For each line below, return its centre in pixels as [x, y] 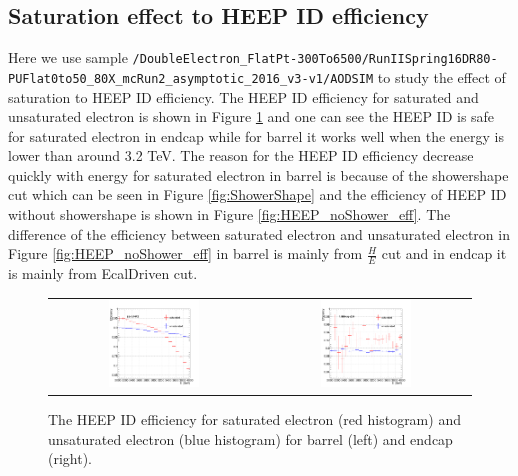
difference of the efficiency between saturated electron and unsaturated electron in [259, 233]
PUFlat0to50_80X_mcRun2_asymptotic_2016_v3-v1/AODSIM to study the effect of [257, 76]
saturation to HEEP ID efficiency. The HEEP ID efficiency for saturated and [243, 96]
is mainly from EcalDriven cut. [103, 273]
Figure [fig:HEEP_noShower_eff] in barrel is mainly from [185, 253]
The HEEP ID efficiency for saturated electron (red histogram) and [254, 418]
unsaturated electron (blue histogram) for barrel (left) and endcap [250, 438]
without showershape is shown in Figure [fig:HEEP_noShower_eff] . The [229, 214]
